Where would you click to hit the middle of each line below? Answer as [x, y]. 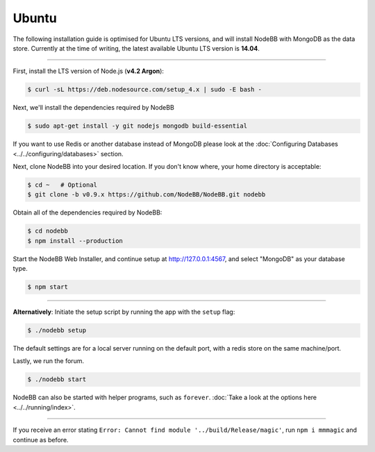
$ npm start [48, 287]
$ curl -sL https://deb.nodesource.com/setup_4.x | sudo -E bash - [145, 90]
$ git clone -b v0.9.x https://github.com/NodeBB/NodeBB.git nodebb [147, 195]
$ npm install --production [75, 241]
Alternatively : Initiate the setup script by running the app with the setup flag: [124, 312]
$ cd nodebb [48, 231]
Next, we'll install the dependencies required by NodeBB [94, 108]
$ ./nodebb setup [57, 330]
